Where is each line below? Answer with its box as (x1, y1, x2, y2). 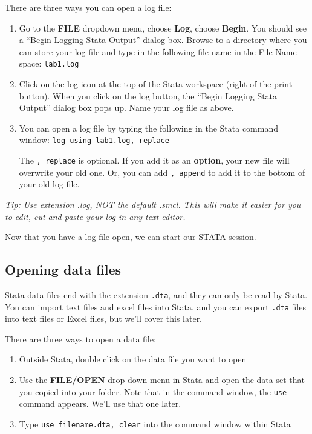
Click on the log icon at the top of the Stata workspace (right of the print (19, 78, 293, 90)
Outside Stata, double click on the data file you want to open (19, 353, 247, 366)
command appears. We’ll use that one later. (19, 397, 181, 410)
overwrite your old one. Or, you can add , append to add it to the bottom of (19, 165, 305, 178)
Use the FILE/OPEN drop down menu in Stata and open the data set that (19, 373, 305, 386)
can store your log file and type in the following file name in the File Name (19, 45, 297, 58)
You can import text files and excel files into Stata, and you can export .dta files (5, 300, 306, 313)
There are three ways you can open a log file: (5, 1, 172, 13)
